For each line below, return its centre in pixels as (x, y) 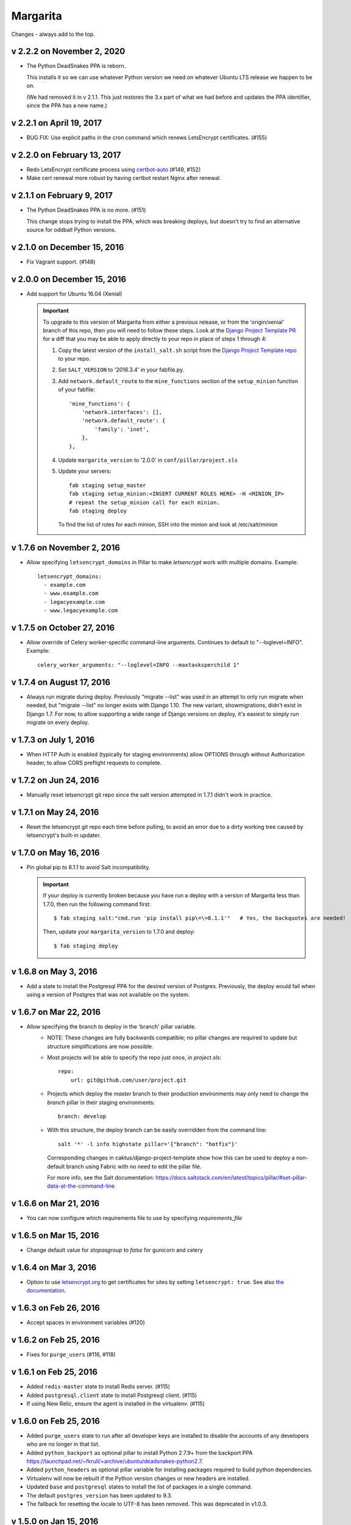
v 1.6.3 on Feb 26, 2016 (56, 1308)
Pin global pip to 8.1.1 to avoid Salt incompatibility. (88, 867)
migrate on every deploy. (58, 722)
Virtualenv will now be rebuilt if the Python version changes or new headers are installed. (138, 1478)
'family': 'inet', (122, 429)
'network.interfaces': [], (122, 412)
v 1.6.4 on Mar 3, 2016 (54, 1267)
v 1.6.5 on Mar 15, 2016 (55, 1236)
